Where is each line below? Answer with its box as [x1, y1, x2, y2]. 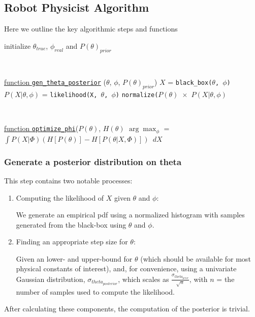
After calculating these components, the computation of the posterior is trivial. [4, 303, 250, 314]
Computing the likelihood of [16, 192, 104, 203]
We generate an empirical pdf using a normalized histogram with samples [16, 209, 245, 220]
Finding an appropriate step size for [16, 236, 128, 247]
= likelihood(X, [42, 88, 98, 99]
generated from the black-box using [16, 219, 126, 230]
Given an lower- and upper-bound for [16, 253, 133, 264]
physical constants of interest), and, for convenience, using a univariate [16, 263, 237, 274]
